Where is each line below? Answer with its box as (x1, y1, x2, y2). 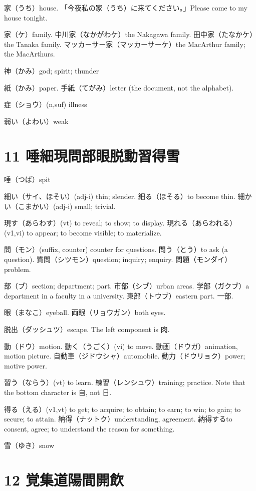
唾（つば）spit (4, 174, 51, 184)
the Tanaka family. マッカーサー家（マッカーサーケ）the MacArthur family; (4, 38, 245, 49)
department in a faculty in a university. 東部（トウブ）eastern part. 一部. (4, 290, 233, 300)
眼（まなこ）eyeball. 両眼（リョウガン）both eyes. (4, 307, 166, 317)
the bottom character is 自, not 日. (4, 386, 112, 397)
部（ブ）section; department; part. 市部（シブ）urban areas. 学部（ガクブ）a (4, 280, 249, 291)
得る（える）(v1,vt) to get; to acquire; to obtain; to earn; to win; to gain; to (4, 403, 241, 414)
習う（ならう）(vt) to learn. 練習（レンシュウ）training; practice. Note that (4, 377, 245, 387)
